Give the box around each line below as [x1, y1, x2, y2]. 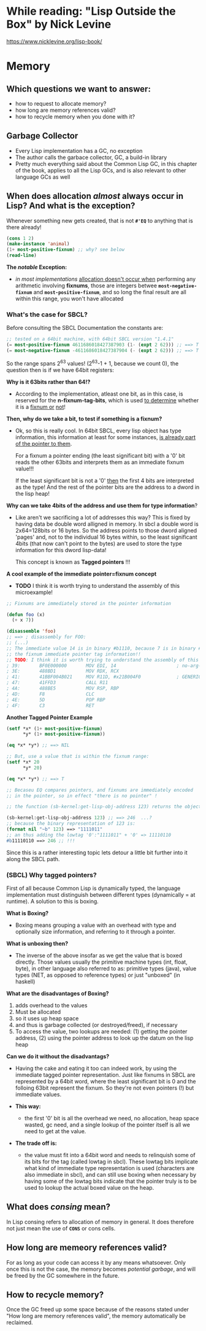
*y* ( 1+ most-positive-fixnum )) [22, 731, 105, 738]
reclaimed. [6, 1319, 33, 1326]
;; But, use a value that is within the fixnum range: [6, 754, 150, 760]
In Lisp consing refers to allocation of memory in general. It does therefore [6, 1218, 194, 1225]
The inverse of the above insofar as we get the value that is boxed [15, 951, 183, 959]
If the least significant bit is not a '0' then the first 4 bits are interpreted [15, 477, 194, 484]
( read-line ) [6, 252, 37, 259]
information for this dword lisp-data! [15, 546, 107, 553]
